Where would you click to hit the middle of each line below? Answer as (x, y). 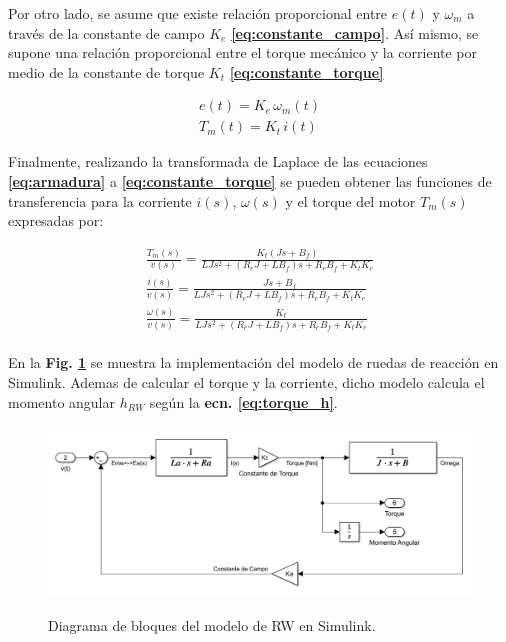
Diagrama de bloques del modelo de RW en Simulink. (212, 624)
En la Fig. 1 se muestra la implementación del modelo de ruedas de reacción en (253, 362)
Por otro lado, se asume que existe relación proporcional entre (198, 13)
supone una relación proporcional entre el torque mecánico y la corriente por (243, 52)
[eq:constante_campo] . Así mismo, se (355, 32)
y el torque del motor (350, 200)
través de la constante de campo (106, 32)
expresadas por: (56, 220)
